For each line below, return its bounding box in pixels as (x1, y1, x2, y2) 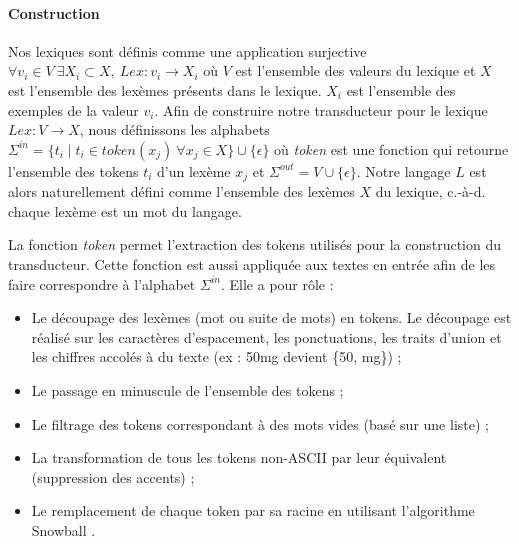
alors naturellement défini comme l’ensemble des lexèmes (8, 181, 355, 202)
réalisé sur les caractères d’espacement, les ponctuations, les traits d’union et (31, 326, 502, 347)
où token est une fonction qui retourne (274, 138, 509, 159)
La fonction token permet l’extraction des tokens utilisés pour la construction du (8, 234, 501, 255)
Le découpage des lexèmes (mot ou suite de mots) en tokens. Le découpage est (31, 307, 512, 328)
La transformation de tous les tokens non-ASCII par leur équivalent (31, 447, 447, 468)
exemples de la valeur (8, 99, 139, 120)
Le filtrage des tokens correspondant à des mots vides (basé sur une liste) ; (31, 413, 489, 434)
